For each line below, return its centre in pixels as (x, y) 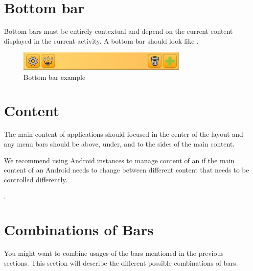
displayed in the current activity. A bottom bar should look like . (101, 40)
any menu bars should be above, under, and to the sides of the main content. (119, 143)
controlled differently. (36, 179)
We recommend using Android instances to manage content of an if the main (119, 160)
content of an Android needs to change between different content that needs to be (126, 170)
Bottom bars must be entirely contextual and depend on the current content (118, 31)
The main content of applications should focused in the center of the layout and (124, 134)
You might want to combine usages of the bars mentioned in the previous (114, 253)
